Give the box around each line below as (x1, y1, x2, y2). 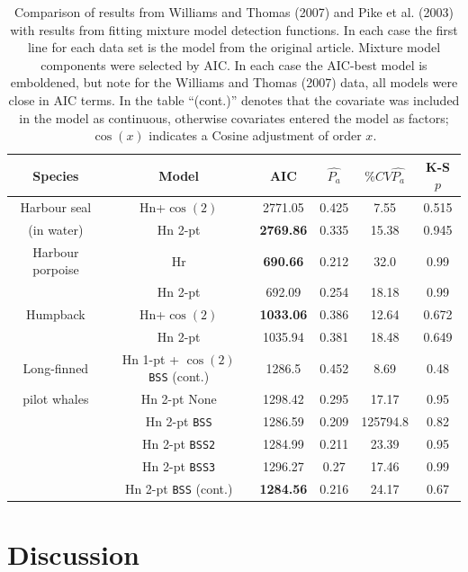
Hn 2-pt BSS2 (142, 434, 216, 453)
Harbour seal (20, 198, 92, 217)
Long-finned (22, 358, 89, 377)
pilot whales (22, 389, 89, 408)
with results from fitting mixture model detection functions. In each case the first (10, 20, 458, 39)
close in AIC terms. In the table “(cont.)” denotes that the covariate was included (8, 90, 460, 109)
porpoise (32, 260, 79, 279)
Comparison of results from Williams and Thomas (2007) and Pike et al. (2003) (14, 3, 454, 21)
